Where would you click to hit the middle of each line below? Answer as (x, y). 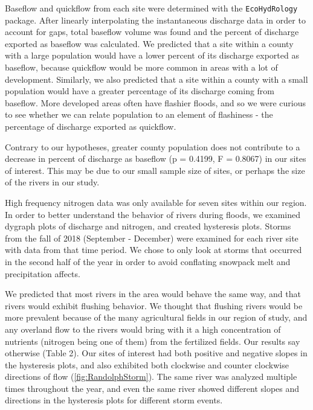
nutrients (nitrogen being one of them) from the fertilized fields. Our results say (153, 341)
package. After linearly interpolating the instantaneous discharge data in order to (155, 20)
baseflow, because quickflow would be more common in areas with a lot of (141, 67)
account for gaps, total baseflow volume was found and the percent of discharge (152, 32)
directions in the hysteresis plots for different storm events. (114, 400)
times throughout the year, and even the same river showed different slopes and (152, 388)
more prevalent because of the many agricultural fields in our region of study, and (156, 317)
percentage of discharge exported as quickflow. (91, 126)
